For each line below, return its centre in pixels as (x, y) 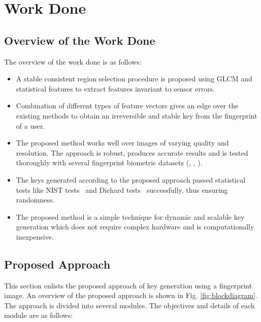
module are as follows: (39, 315)
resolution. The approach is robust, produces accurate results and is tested (132, 152)
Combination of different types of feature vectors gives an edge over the (127, 106)
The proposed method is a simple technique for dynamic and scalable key (130, 216)
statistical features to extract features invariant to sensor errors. (116, 88)
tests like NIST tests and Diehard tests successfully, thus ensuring (122, 189)
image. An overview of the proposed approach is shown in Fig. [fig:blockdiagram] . (131, 295)
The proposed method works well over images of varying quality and (122, 143)
